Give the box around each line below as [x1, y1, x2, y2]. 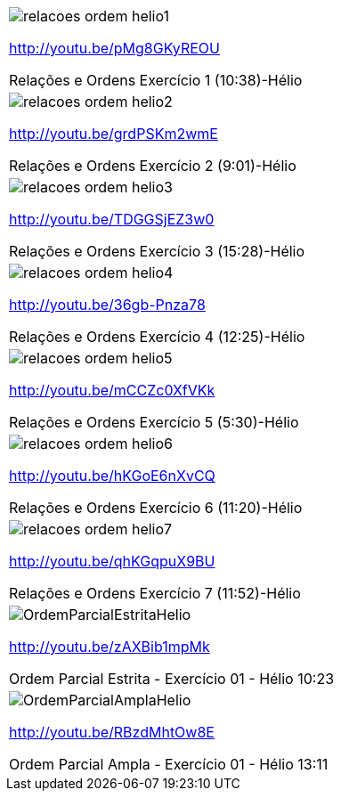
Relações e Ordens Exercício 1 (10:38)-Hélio [9, 71, 303, 89]
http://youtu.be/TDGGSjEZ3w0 [9, 210, 215, 228]
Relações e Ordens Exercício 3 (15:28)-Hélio [9, 242, 305, 260]
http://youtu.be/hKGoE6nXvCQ [9, 467, 215, 484]
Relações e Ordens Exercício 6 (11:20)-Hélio [9, 499, 303, 517]
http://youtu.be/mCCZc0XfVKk [9, 381, 215, 399]
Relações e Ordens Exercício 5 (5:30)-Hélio [9, 413, 299, 431]
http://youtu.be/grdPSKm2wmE [9, 125, 218, 142]
